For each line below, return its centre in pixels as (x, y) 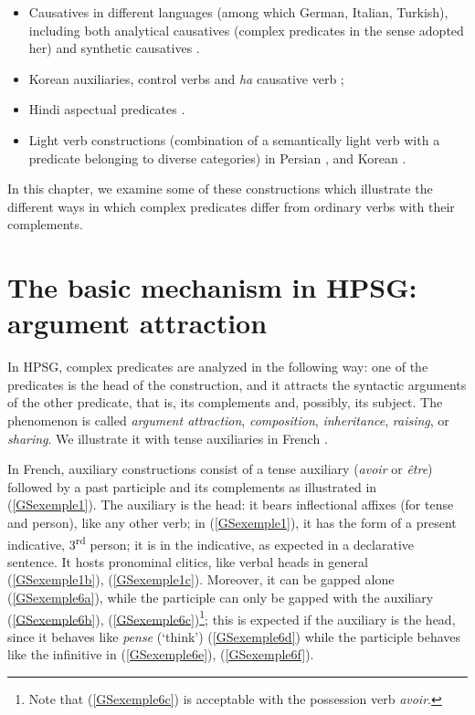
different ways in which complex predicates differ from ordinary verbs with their (231, 206)
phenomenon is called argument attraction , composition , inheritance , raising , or (228, 421)
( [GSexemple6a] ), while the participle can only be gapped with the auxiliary (221, 598)
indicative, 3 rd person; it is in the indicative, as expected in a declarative (211, 542)
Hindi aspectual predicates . (107, 109)
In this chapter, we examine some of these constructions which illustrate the (220, 189)
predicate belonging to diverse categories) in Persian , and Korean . (217, 158)
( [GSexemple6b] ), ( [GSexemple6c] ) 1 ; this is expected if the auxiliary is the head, (232, 617)
